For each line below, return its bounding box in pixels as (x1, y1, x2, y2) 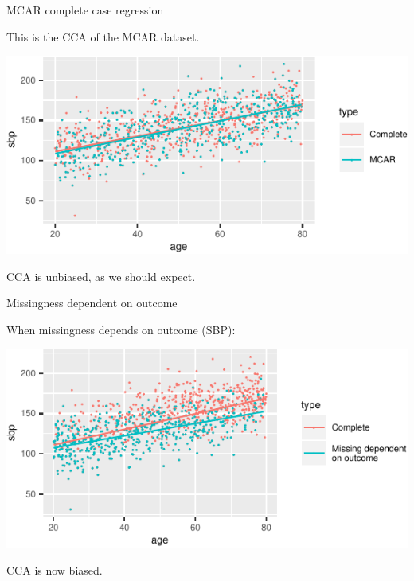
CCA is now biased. (6, 561, 103, 578)
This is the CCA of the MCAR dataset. (6, 28, 200, 45)
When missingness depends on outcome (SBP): (6, 321, 236, 337)
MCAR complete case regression (6, 2, 164, 18)
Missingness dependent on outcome (6, 294, 178, 311)
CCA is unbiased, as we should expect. (6, 267, 196, 284)
